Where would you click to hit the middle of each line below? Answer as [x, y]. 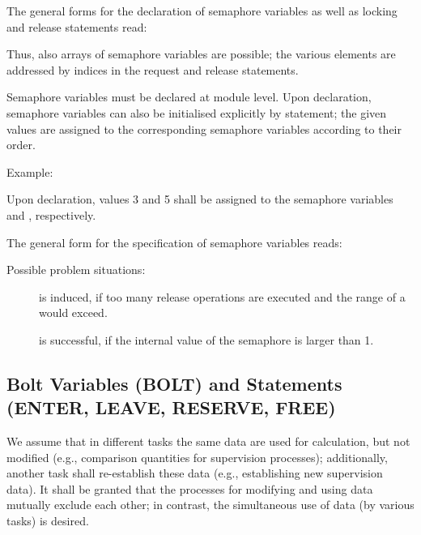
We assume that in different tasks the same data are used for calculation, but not [208, 441]
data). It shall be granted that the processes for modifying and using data [190, 488]
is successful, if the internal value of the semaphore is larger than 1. [206, 339]
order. [21, 145]
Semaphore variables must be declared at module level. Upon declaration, [189, 97]
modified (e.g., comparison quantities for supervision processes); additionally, [197, 457]
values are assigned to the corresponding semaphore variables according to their [204, 128]
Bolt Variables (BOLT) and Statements [174, 383]
